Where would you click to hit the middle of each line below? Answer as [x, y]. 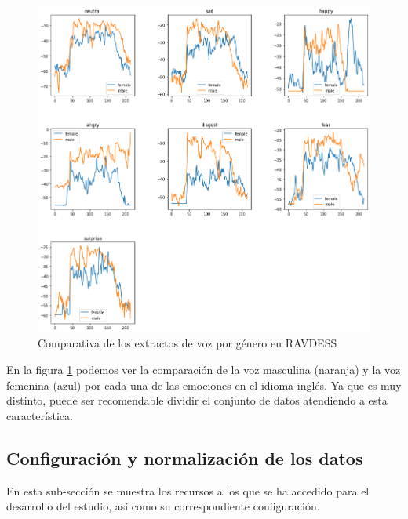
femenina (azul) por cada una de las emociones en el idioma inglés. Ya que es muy [204, 385]
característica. [40, 415]
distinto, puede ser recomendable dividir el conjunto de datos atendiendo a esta [197, 400]
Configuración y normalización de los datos [185, 457]
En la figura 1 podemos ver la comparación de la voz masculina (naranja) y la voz [204, 369]
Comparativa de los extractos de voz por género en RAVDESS [188, 343]
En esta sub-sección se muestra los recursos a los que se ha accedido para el [188, 490]
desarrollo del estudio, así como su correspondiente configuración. [163, 506]
